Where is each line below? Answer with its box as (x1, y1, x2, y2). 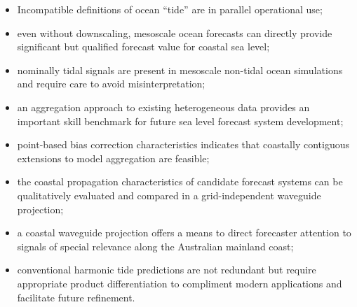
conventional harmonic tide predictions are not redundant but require (17, 262, 316, 277)
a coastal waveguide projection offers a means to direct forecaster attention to (17, 225, 351, 240)
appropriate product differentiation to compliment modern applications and (17, 276, 342, 290)
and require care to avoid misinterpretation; (17, 76, 206, 91)
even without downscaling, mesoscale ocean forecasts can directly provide (17, 25, 332, 40)
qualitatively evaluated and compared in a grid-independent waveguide (17, 187, 321, 202)
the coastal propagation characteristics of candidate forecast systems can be (17, 174, 343, 189)
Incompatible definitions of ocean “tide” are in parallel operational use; (17, 2, 323, 16)
